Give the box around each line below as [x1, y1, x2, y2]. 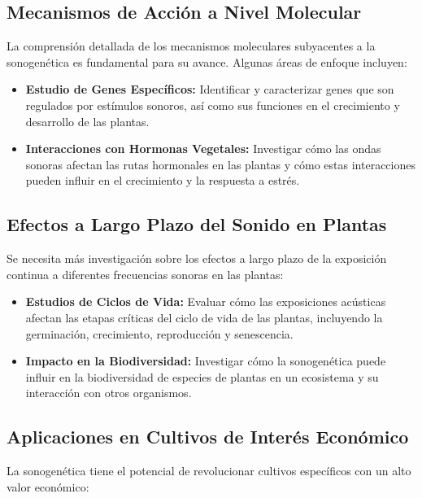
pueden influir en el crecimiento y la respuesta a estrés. [25, 172, 300, 189]
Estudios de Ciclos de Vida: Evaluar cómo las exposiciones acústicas [25, 293, 386, 310]
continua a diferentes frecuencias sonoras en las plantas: [7, 265, 284, 282]
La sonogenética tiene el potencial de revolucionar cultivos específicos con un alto [7, 462, 411, 479]
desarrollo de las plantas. [25, 112, 150, 129]
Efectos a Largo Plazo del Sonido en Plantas [7, 212, 387, 237]
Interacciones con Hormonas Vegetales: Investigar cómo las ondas [25, 140, 381, 157]
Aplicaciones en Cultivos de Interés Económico [7, 424, 409, 449]
